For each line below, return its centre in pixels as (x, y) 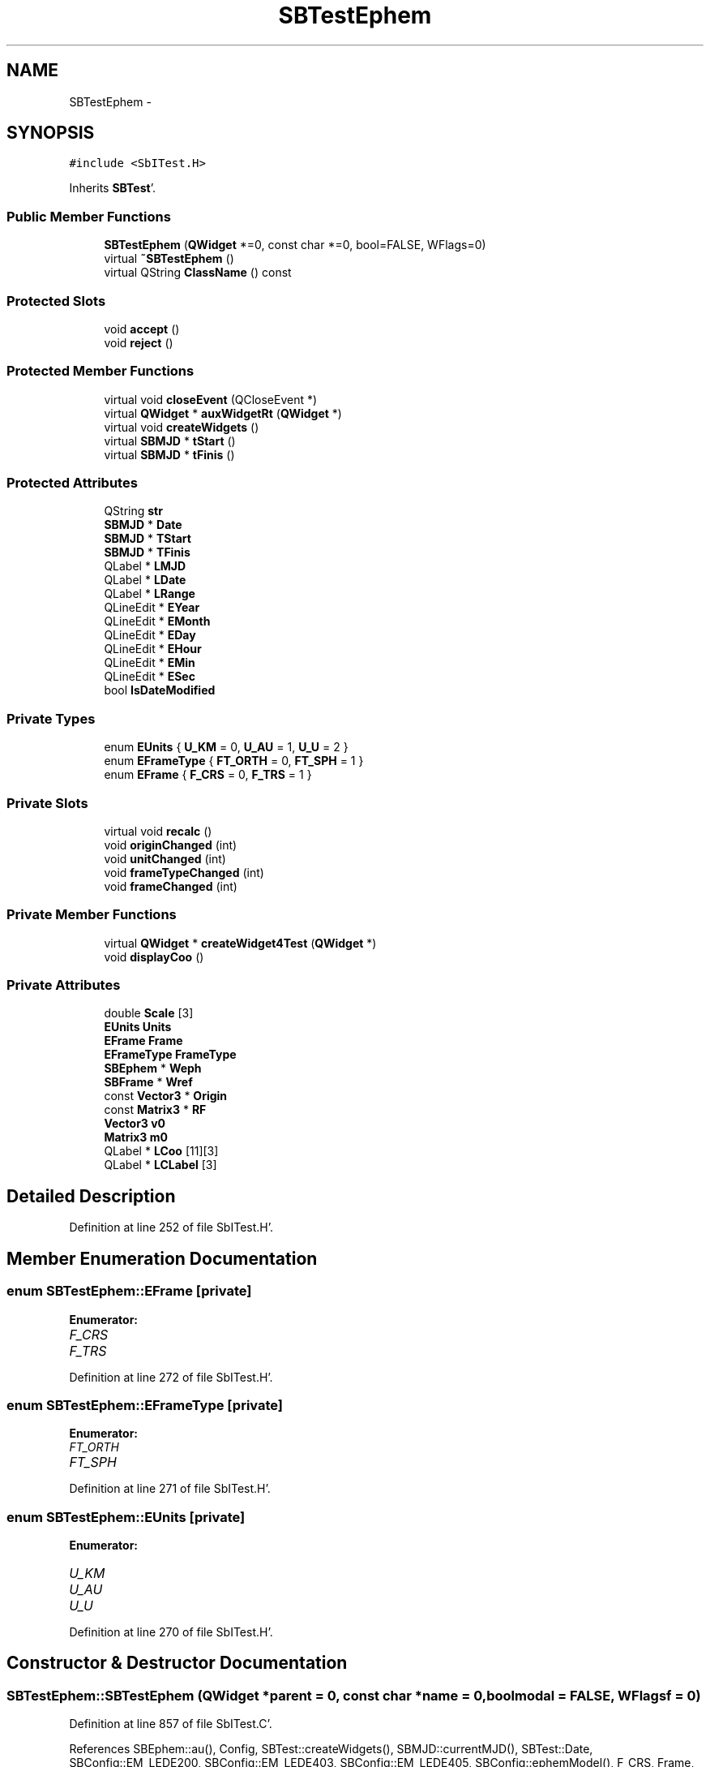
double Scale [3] (149, 1013)
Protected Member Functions (101, 371)
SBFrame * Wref (148, 1082)
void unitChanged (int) (165, 858)
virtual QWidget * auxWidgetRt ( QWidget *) (223, 413)
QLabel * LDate (145, 580)
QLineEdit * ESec (150, 677)
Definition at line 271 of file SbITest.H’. (170, 1489)
